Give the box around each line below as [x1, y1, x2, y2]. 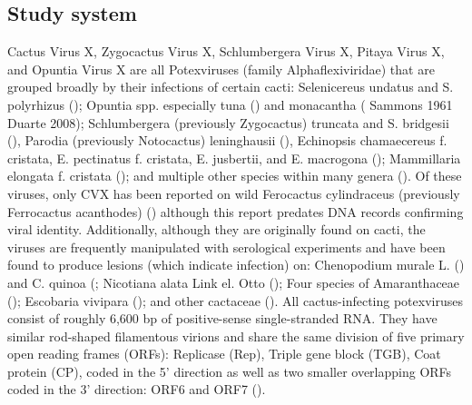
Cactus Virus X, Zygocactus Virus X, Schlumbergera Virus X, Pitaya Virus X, [7, 42, 445, 61]
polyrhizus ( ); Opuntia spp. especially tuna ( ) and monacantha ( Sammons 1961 [7, 94, 453, 114]
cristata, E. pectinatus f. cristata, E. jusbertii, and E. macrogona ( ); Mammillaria [7, 148, 461, 167]
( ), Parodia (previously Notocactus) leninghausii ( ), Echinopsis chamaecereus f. [7, 131, 447, 150]
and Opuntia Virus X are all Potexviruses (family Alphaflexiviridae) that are [7, 59, 435, 78]
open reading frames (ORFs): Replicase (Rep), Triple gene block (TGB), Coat [7, 344, 441, 363]
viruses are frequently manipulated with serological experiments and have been [7, 237, 446, 256]
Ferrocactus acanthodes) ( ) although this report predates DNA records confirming [7, 202, 464, 221]
